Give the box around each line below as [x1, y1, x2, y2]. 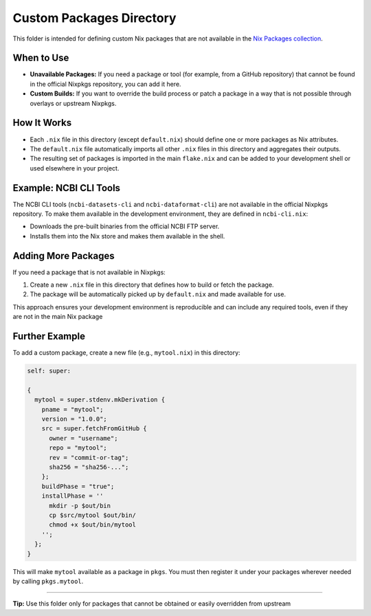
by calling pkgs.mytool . [12, 577, 84, 585]
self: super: [27, 367, 71, 375]
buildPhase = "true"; [41, 482, 115, 490]
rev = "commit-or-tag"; [49, 454, 129, 461]
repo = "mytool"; [49, 444, 108, 452]
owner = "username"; [49, 434, 118, 442]
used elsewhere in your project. [30, 164, 120, 172]
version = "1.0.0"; [41, 415, 108, 423]
